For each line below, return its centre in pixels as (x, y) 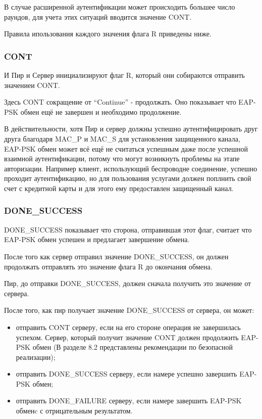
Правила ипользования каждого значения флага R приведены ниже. (108, 34)
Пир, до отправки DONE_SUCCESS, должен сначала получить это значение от (128, 283)
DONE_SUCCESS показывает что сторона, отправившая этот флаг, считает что (128, 229)
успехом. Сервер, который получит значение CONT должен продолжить (127, 337)
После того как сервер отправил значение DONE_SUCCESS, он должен (116, 256)
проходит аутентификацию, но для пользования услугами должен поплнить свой (128, 178)
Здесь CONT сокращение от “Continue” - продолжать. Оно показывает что (120, 102)
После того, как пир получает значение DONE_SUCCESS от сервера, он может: (129, 310)
